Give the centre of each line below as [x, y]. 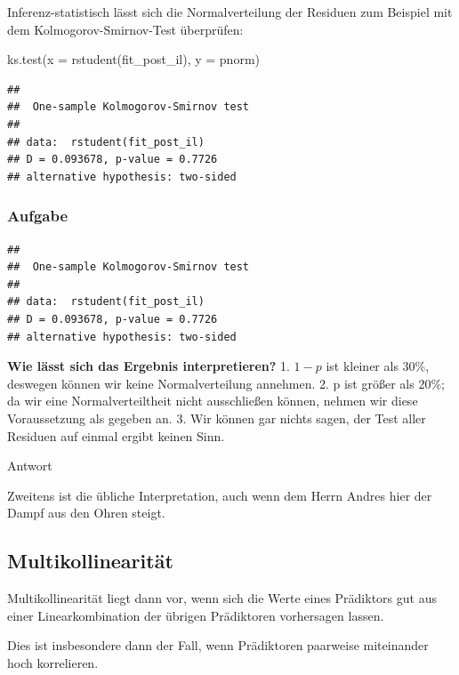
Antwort [30, 466]
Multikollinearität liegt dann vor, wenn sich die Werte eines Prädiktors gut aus [222, 598]
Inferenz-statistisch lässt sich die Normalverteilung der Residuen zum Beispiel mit [230, 12]
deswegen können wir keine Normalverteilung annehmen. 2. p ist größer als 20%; [226, 383]
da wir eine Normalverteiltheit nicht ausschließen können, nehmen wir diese [213, 401]
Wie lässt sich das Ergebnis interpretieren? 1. [149, 366]
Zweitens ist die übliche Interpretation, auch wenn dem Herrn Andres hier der [220, 495]
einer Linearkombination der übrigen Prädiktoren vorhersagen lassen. [196, 615]
